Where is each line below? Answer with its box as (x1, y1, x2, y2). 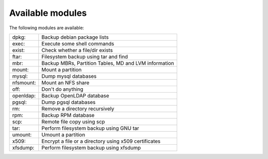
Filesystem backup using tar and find (41, 53, 129, 60)
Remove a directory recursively (41, 105, 115, 112)
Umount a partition (41, 131, 85, 138)
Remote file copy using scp (41, 118, 105, 125)
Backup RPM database (41, 111, 95, 118)
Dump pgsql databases (41, 99, 96, 106)
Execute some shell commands (41, 40, 114, 47)
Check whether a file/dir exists (41, 47, 113, 53)
